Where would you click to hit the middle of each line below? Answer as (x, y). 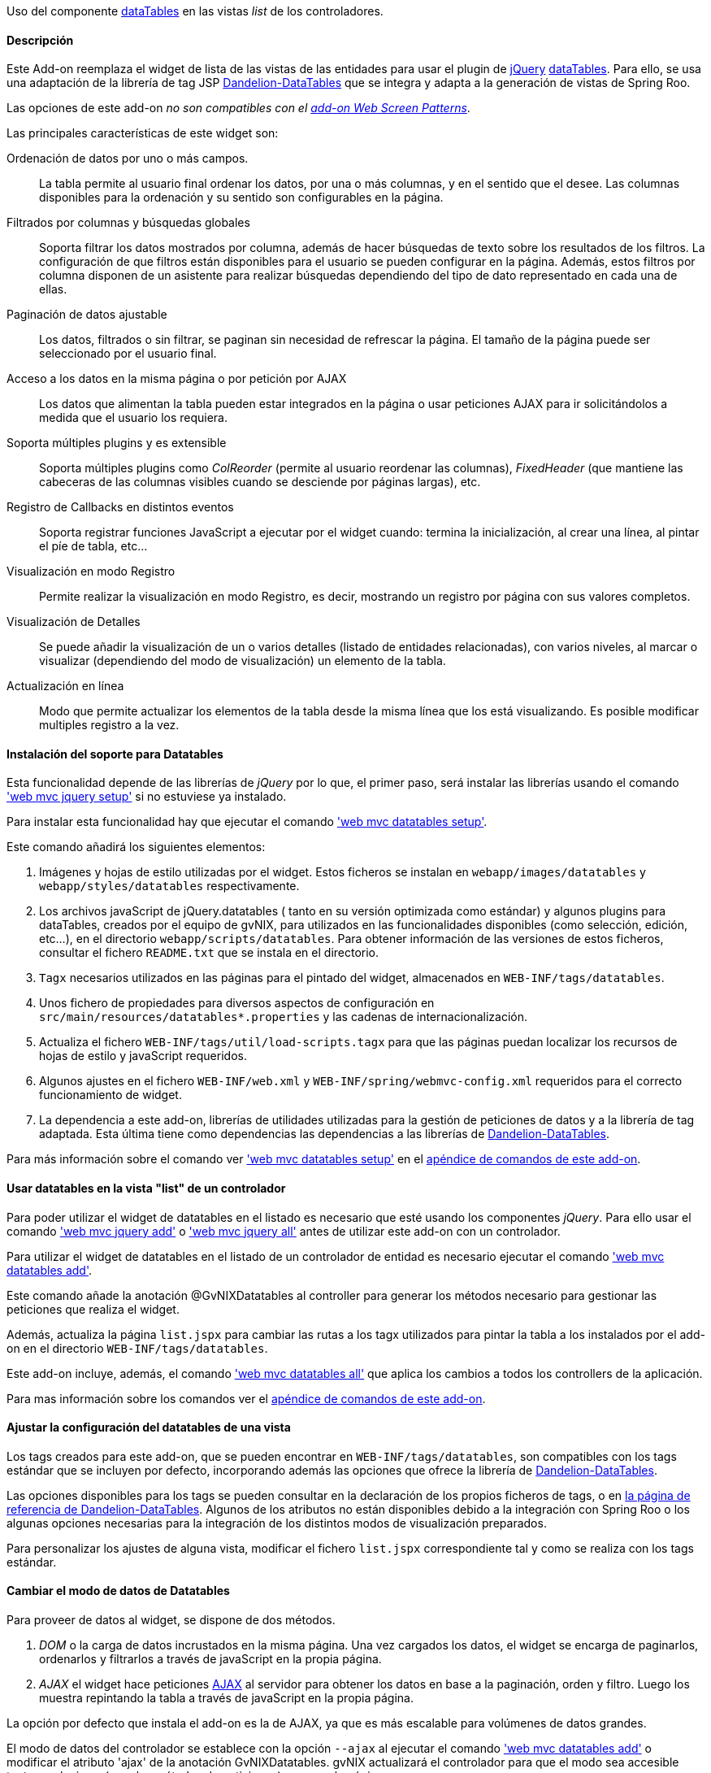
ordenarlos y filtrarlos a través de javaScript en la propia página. (210, 1659)
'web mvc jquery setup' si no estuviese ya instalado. (147, 797)
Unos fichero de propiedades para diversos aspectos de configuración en (237, 1003)
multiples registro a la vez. (109, 725)
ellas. (53, 289)
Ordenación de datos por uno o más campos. (128, 159)
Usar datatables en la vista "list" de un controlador (146, 1189)
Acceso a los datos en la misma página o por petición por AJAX (177, 379)
